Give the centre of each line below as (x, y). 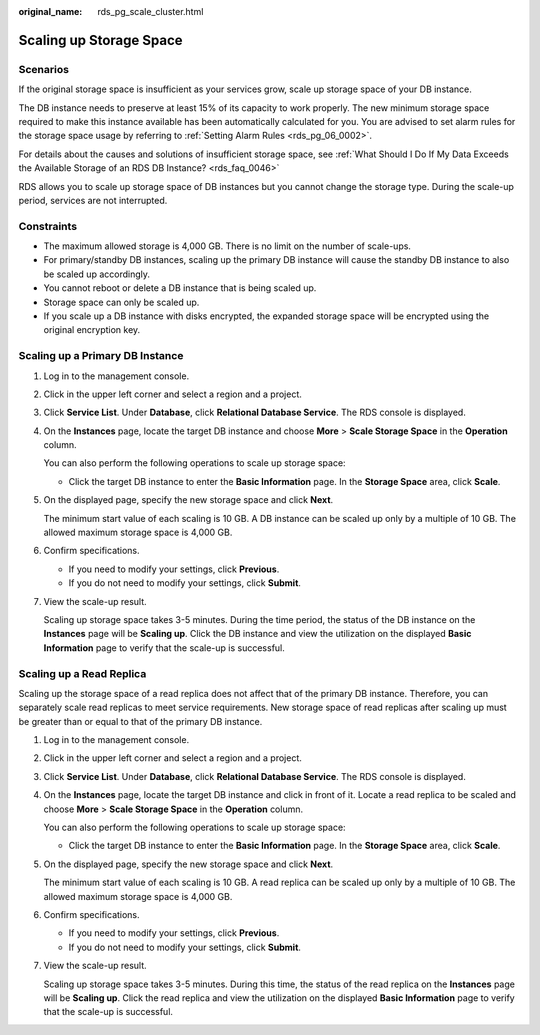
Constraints (48, 226)
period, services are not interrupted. (93, 200)
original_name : (50, 11)
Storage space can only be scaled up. (121, 302)
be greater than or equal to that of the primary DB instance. (140, 721)
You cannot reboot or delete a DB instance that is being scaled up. (180, 288)
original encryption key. (92, 330)
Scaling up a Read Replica (82, 673)
